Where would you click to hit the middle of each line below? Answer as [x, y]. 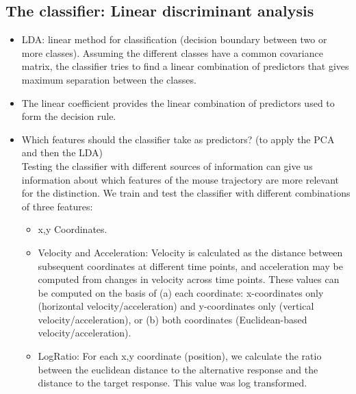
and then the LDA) [62, 152]
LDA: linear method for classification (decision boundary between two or [174, 39]
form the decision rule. [69, 116]
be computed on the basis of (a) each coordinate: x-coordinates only [181, 292]
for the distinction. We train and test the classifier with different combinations [186, 193]
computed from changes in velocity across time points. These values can [189, 279]
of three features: [57, 206]
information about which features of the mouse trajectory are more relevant [180, 179]
